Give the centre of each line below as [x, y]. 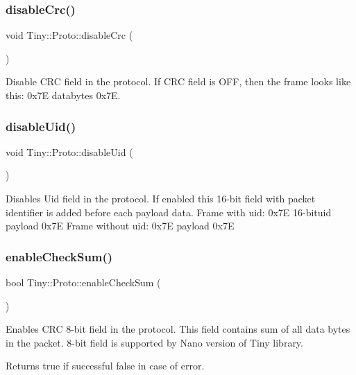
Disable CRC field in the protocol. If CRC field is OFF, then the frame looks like [178, 81]
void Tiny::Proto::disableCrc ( [69, 35]
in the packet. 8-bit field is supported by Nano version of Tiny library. [154, 342]
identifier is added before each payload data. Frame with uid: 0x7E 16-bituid [169, 212]
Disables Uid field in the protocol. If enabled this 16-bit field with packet [161, 198]
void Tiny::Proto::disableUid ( [69, 151]
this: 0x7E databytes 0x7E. [63, 95]
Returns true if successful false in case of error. [105, 366]
